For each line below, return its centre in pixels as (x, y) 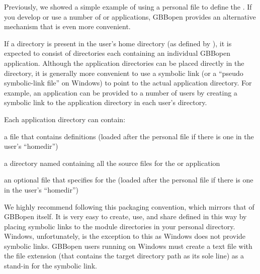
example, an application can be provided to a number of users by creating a (121, 92)
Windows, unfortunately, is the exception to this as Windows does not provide (125, 236)
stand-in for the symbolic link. (51, 266)
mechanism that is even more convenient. (67, 26)
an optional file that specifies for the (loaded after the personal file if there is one (129, 180)
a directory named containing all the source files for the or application (112, 163)
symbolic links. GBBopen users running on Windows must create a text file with (128, 246)
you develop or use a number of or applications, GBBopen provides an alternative (130, 16)
